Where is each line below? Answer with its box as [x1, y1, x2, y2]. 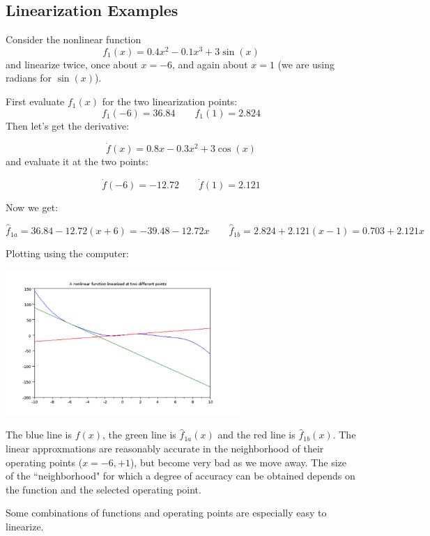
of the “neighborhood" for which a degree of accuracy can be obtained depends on [6, 468, 355, 483]
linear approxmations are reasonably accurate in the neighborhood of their [6, 441, 324, 455]
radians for [6, 70, 52, 85]
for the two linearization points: [102, 94, 238, 109]
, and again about [172, 56, 248, 71]
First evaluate [6, 94, 65, 109]
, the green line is [102, 427, 176, 442]
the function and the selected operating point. [6, 482, 201, 496]
